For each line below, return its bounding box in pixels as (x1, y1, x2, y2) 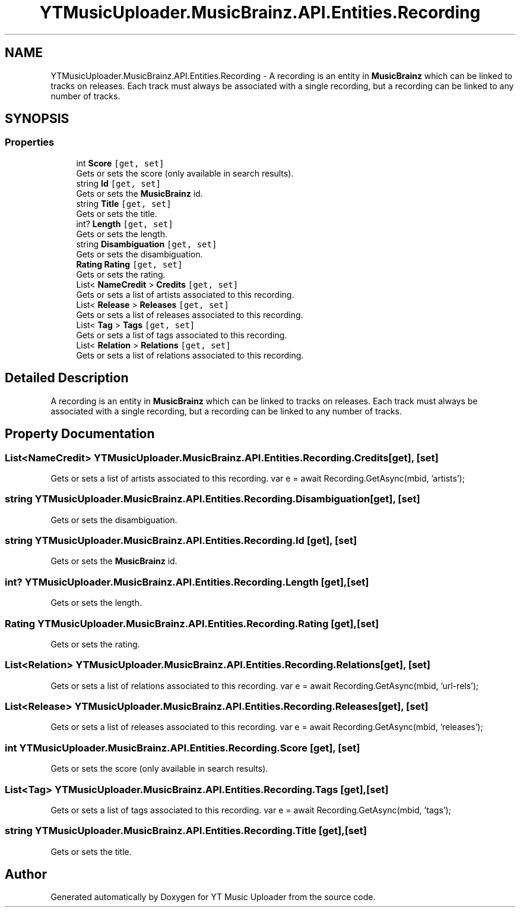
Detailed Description (5, 370, 129, 386)
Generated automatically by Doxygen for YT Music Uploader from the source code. (50, 892, 376, 902)
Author (5, 867, 47, 882)
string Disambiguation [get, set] (76, 238, 217, 249)
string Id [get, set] (76, 178, 161, 188)
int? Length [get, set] (76, 218, 173, 229)
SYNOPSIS (5, 111, 69, 127)
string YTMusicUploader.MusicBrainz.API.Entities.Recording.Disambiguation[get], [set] (5, 493, 420, 505)
